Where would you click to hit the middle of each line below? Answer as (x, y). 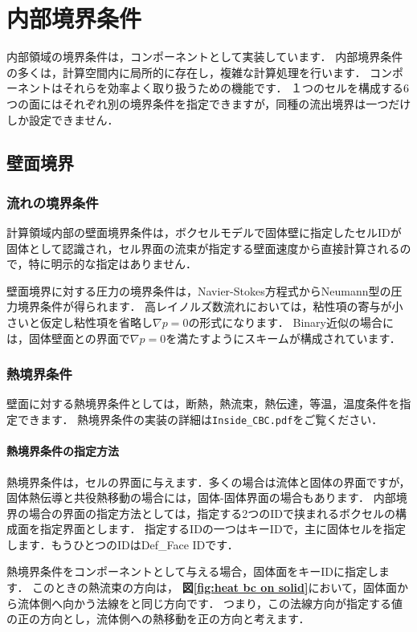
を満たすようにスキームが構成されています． (283, 338)
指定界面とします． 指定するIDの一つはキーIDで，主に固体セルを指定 (223, 529)
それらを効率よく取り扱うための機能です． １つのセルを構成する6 (236, 88)
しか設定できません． (63, 119)
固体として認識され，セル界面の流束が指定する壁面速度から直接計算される (203, 248)
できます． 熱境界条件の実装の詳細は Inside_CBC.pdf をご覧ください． (200, 420)
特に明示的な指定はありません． (113, 264)
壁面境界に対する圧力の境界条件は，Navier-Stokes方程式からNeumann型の (199, 290)
